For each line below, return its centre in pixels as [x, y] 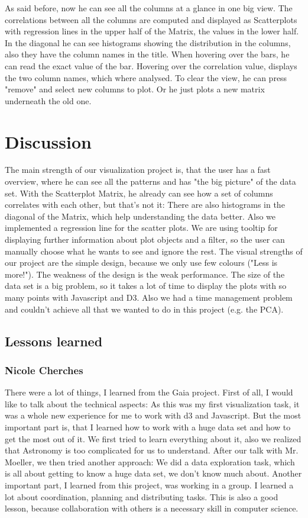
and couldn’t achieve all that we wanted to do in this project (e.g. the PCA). [144, 309]
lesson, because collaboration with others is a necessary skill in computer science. [152, 508]
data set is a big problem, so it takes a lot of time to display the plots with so [146, 286]
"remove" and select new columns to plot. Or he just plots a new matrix [135, 89]
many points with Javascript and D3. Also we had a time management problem [149, 297]
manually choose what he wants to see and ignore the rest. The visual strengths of [154, 251]
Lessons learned [54, 341]
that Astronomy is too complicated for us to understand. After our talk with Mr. [152, 450]
